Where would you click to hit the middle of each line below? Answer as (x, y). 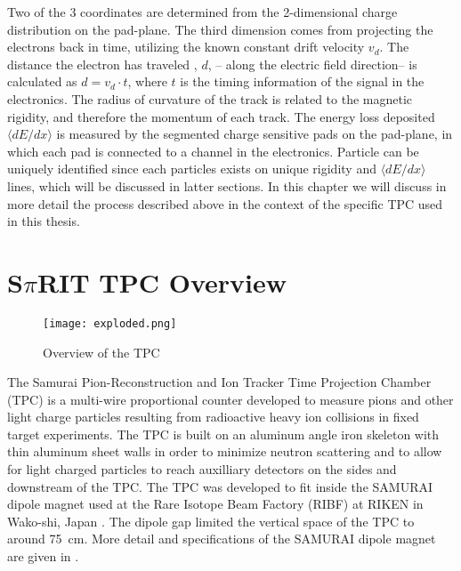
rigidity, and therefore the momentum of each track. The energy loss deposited (221, 116)
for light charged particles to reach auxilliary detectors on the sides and (202, 469)
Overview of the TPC (101, 352)
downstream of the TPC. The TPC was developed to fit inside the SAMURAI (220, 486)
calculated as (42, 81)
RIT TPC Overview (162, 281)
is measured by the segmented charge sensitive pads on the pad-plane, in (255, 134)
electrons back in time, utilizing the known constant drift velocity (186, 47)
